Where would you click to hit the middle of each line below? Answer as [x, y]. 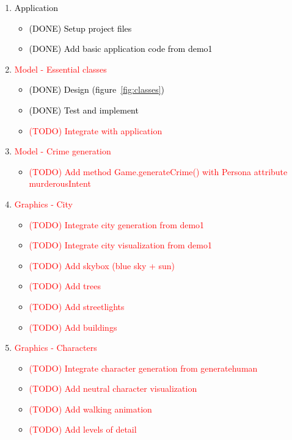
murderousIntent [60, 183]
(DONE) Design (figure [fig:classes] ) [97, 89]
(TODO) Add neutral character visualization [113, 388]
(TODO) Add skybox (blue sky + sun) [102, 265]
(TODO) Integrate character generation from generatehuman [143, 368]
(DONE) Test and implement [84, 110]
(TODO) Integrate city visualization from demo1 [120, 245]
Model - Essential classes [60, 69]
